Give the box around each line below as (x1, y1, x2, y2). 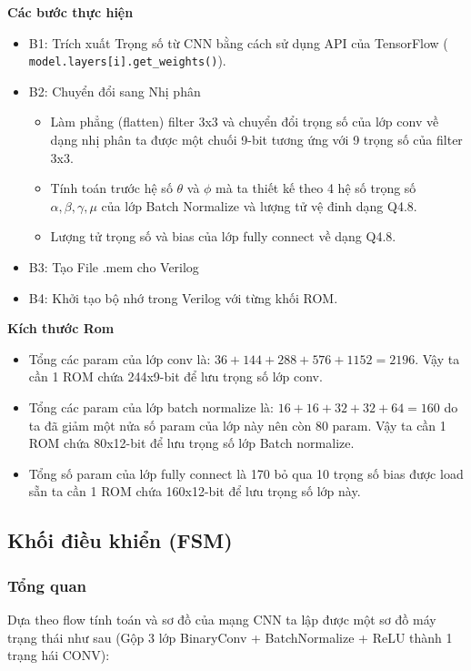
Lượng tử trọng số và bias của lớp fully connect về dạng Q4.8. (50, 227, 396, 246)
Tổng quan (7, 574, 87, 596)
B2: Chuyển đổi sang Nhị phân (28, 81, 201, 100)
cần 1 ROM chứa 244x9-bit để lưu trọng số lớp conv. (28, 367, 323, 386)
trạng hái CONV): (7, 646, 110, 665)
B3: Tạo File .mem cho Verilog (28, 258, 199, 276)
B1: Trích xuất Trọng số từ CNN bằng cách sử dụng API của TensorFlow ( (28, 33, 448, 52)
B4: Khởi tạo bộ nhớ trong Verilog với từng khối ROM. (28, 288, 338, 307)
